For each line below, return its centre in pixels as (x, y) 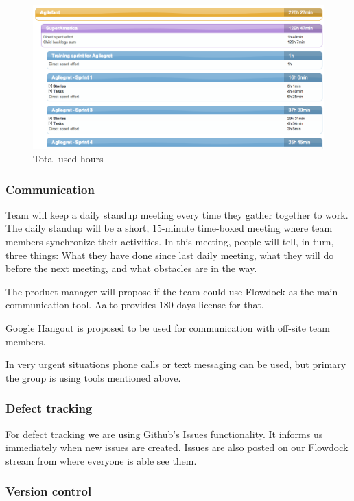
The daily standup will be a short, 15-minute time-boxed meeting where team (169, 228)
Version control (49, 491)
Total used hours (68, 159)
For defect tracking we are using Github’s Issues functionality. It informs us (164, 433)
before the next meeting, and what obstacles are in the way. (131, 268)
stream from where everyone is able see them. (101, 460)
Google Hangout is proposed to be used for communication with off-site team (168, 328)
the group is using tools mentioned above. (93, 377)
